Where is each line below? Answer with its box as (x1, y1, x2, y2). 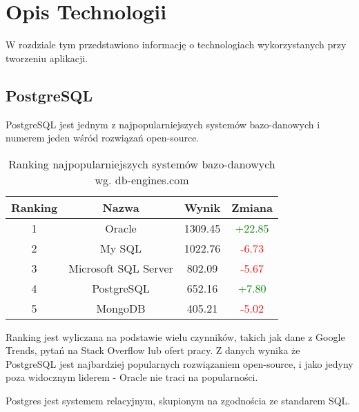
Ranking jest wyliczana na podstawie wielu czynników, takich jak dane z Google (6, 329, 345, 344)
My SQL (100, 239, 142, 256)
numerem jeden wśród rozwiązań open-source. (6, 130, 200, 145)
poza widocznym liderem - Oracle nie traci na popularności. (6, 370, 258, 384)
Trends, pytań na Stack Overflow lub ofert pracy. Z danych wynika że (6, 343, 300, 357)
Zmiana (231, 199, 273, 215)
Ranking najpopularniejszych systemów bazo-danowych (8, 155, 275, 172)
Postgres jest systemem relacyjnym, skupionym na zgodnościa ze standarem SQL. (6, 393, 351, 408)
